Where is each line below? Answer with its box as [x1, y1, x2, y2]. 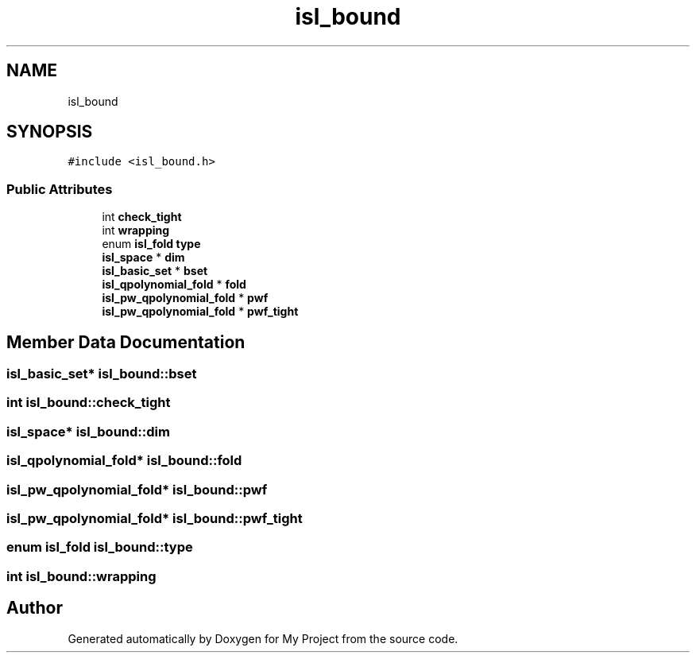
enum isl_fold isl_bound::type [6, 539, 193, 556]
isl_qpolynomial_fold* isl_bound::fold [6, 452, 242, 469]
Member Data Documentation [6, 331, 246, 352]
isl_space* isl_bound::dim [6, 423, 170, 440]
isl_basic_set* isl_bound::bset [6, 366, 197, 382]
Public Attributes [6, 180, 113, 197]
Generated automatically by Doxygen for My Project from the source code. [68, 631, 458, 645]
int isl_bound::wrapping [6, 568, 157, 584]
